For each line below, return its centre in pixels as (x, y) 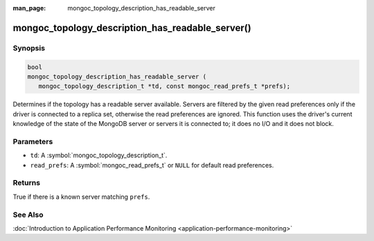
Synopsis (29, 48)
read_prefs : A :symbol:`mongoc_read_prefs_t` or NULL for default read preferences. (152, 165)
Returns (27, 183)
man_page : (29, 8)
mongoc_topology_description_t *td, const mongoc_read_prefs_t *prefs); (164, 86)
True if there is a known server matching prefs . (81, 197)
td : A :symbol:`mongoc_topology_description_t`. (99, 155)
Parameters (33, 141)
